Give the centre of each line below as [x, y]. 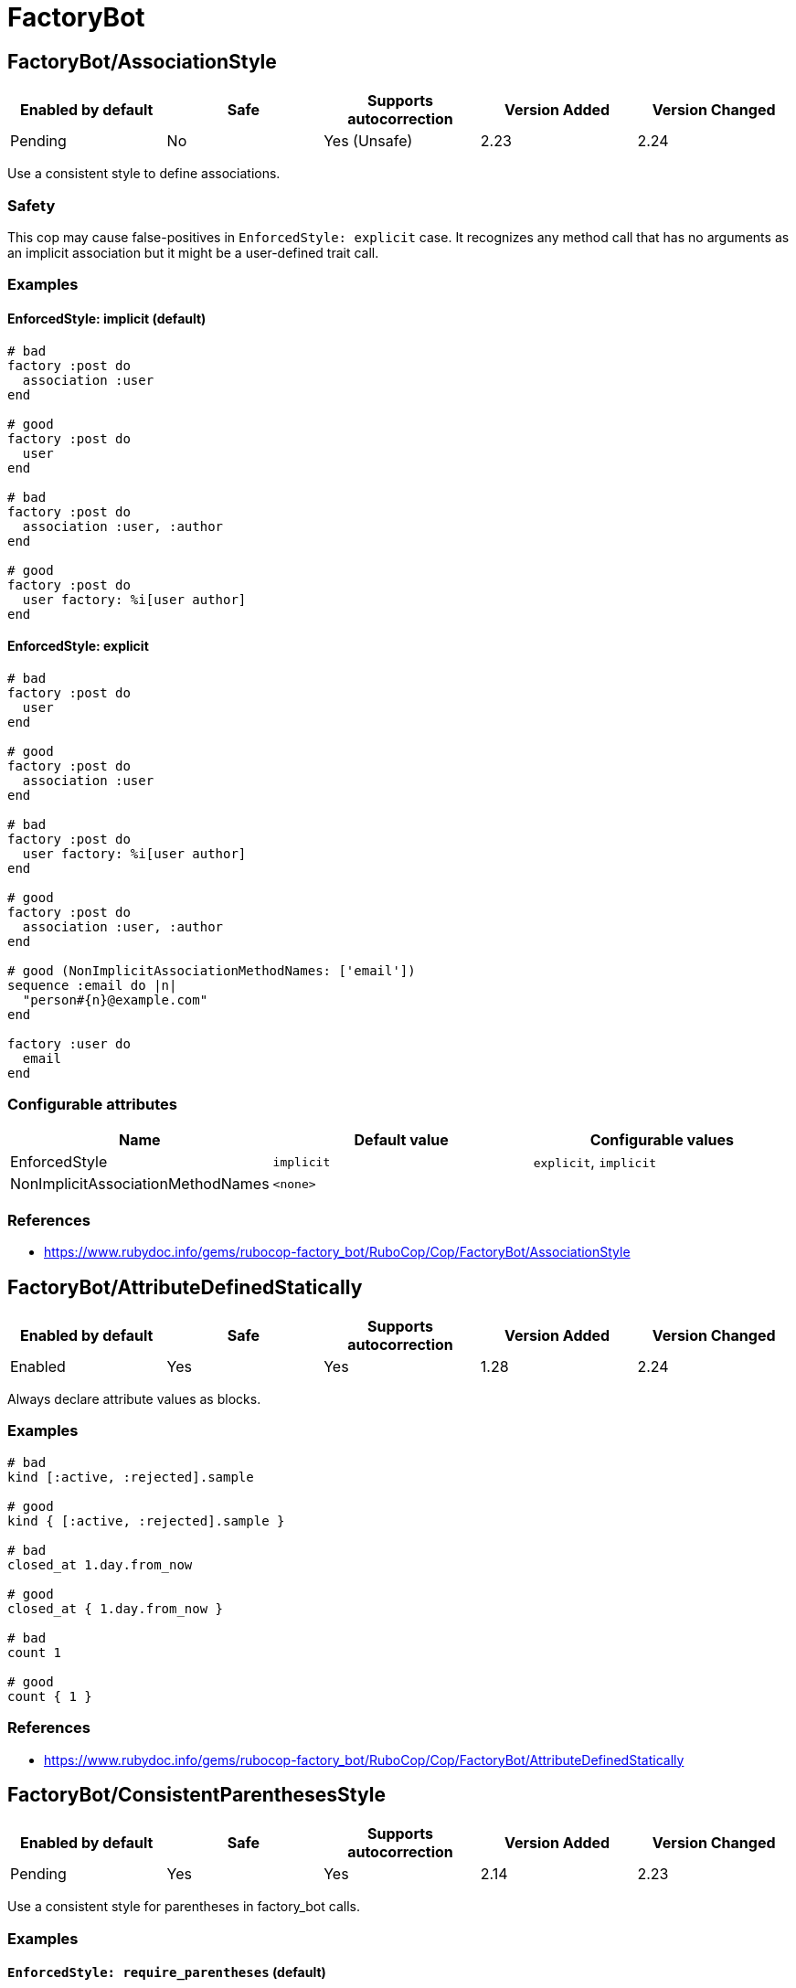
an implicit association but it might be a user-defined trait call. [193, 252]
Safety [32, 205]
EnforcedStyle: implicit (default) [107, 318]
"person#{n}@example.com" [115, 999]
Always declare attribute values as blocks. [134, 1399]
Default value [401, 1140]
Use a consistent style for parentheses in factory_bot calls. [184, 1907]
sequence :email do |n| [92, 985]
